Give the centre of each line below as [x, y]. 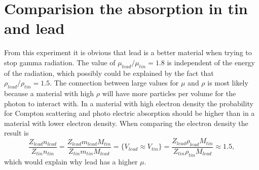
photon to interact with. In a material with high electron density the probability [129, 103]
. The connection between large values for [114, 83]
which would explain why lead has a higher [71, 161]
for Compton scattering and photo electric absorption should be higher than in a [129, 113]
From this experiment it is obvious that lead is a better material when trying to [128, 52]
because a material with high [49, 93]
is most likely [228, 83]
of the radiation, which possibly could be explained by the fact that [109, 73]
